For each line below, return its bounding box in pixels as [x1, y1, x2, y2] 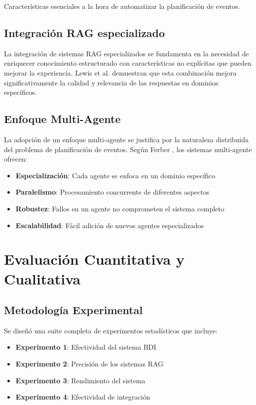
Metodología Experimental [4, 302, 143, 318]
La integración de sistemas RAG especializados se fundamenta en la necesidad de [4, 48, 249, 58]
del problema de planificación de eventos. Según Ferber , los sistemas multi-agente [4, 144, 252, 154]
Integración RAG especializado [4, 25, 165, 40]
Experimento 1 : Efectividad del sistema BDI [15, 342, 156, 352]
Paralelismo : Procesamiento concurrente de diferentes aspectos [15, 187, 210, 197]
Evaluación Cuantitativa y [4, 249, 184, 269]
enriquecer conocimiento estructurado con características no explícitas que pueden [4, 58, 252, 68]
